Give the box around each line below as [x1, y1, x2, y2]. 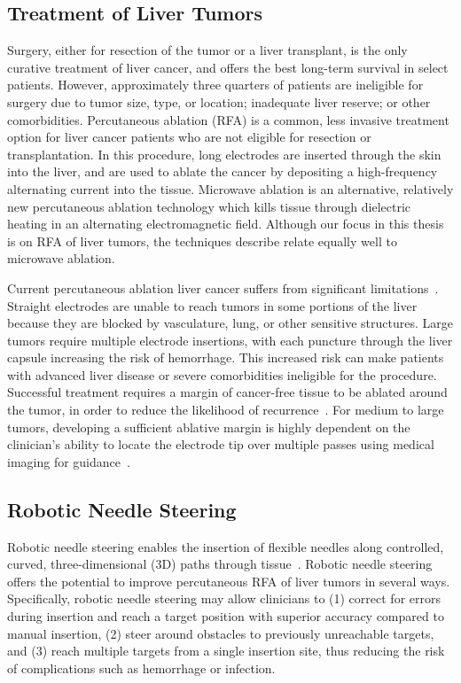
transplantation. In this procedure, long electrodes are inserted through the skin [7, 144, 441, 163]
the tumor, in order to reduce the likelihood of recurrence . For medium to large [7, 400, 444, 419]
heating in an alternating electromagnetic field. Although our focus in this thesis [7, 214, 444, 233]
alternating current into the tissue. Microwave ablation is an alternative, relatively [7, 179, 454, 198]
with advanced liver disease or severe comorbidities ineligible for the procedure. [7, 365, 437, 384]
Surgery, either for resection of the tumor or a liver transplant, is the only [7, 41, 408, 59]
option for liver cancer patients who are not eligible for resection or [7, 128, 371, 146]
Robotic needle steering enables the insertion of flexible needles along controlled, [7, 537, 444, 555]
